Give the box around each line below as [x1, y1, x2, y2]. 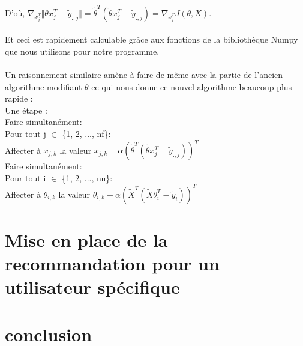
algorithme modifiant [5, 80, 82, 93]
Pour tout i [5, 171, 46, 184]
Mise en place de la [5, 228, 168, 252]
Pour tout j [5, 127, 46, 140]
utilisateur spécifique [5, 275, 180, 299]
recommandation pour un [5, 251, 220, 276]
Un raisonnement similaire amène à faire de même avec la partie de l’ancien [5, 68, 283, 81]
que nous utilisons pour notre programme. [5, 44, 160, 57]
